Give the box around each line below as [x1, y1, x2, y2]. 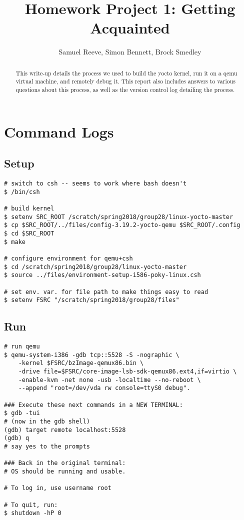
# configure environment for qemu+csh [4, 254, 133, 262]
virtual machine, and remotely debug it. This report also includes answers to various [15, 77, 236, 85]
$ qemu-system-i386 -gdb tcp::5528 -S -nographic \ [4, 351, 179, 358]
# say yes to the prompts [4, 442, 90, 450]
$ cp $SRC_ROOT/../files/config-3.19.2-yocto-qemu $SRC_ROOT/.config [4, 221, 240, 229]
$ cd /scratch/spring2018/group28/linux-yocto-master [4, 263, 187, 270]
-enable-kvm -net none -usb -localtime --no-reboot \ [18, 376, 201, 383]
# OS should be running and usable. [4, 467, 126, 475]
